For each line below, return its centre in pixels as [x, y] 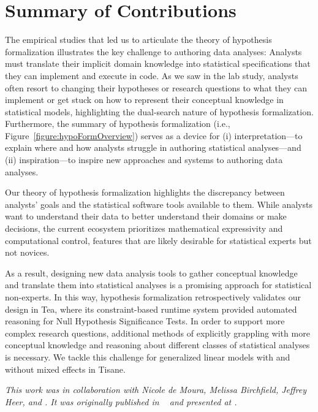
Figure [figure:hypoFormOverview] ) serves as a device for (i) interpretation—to [154, 135]
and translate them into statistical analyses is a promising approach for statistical [158, 285]
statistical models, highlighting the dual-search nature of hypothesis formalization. [159, 111]
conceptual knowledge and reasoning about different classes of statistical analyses [157, 345]
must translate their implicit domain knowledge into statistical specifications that [158, 63]
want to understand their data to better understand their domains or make [146, 216]
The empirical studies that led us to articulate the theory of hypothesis [138, 40]
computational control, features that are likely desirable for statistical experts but [158, 240]
